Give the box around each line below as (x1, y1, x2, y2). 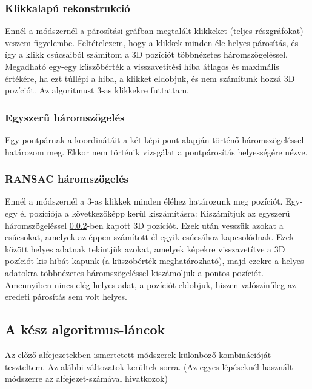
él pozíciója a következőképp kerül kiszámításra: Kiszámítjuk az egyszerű (20, 207, 290, 219)
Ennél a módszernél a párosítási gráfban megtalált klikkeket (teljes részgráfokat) (5, 24, 304, 37)
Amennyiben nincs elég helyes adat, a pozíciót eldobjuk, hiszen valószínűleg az (5, 278, 296, 291)
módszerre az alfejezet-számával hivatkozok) (5, 372, 168, 385)
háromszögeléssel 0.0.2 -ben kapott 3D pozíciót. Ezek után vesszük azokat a (5, 218, 284, 231)
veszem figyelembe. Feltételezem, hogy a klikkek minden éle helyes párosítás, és (5, 36, 299, 49)
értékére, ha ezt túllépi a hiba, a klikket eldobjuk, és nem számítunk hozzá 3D (5, 72, 295, 84)
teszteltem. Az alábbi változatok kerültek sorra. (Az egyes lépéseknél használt (5, 360, 293, 373)
